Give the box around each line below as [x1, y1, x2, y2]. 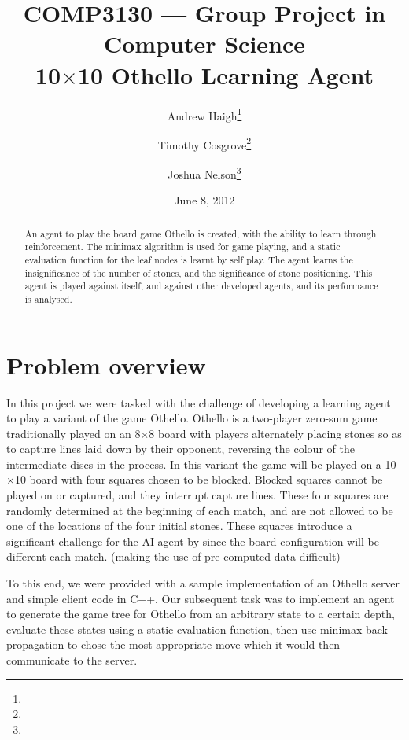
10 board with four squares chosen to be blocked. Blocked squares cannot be [14, 471, 383, 488]
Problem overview [6, 348, 206, 381]
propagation [6, 636, 64, 653]
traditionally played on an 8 [6, 425, 141, 441]
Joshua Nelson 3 [168, 164, 241, 182]
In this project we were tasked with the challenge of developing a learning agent [6, 394, 391, 410]
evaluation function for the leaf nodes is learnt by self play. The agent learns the [24, 252, 353, 266]
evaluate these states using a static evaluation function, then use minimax [6, 620, 363, 637]
